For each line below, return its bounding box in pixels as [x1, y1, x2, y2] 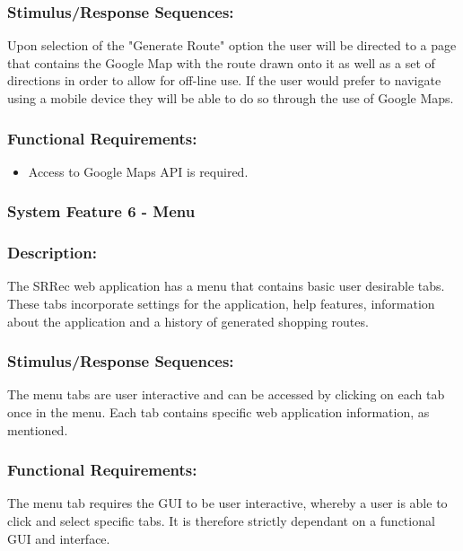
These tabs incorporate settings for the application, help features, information [7, 294, 435, 313]
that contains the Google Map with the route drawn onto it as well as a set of [7, 53, 435, 72]
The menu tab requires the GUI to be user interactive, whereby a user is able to [7, 494, 448, 512]
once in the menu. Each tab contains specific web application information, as [7, 403, 430, 422]
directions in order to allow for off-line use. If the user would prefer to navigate [7, 71, 441, 90]
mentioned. [7, 420, 68, 439]
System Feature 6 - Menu [7, 200, 196, 223]
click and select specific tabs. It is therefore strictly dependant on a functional [7, 512, 435, 530]
